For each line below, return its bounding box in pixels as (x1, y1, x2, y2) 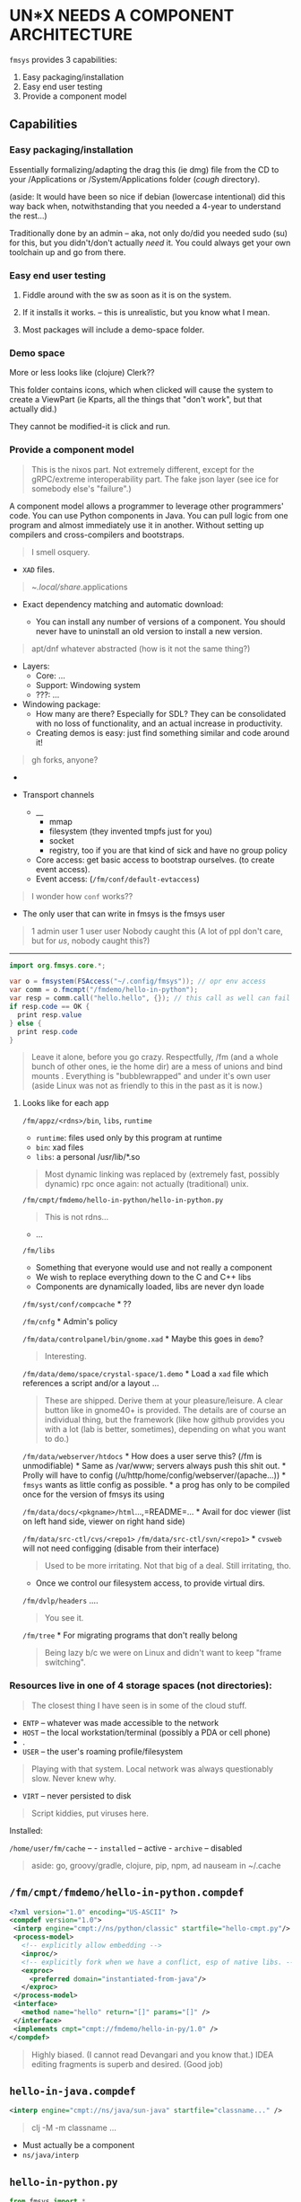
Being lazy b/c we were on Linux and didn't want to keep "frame (44, 1648, 282, 1658)
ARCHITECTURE (9, 24, 133, 45)
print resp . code (17, 1027, 78, 1036)
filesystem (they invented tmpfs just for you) (48, 826, 213, 836)
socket (48, 835, 74, 845)
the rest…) (9, 210, 47, 221)
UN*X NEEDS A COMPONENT (9, 5, 235, 26)
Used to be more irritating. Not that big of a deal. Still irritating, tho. (44, 1561, 291, 1571)
